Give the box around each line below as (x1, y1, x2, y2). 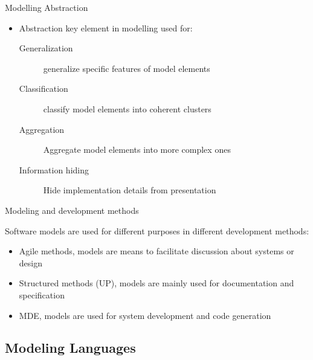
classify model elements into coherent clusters (43, 102, 211, 115)
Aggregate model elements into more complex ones (43, 143, 231, 156)
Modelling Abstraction (5, 1, 88, 13)
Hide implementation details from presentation (43, 184, 216, 196)
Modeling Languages (5, 338, 136, 357)
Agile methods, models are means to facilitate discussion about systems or (19, 245, 294, 257)
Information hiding (19, 163, 89, 176)
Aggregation (19, 123, 65, 135)
